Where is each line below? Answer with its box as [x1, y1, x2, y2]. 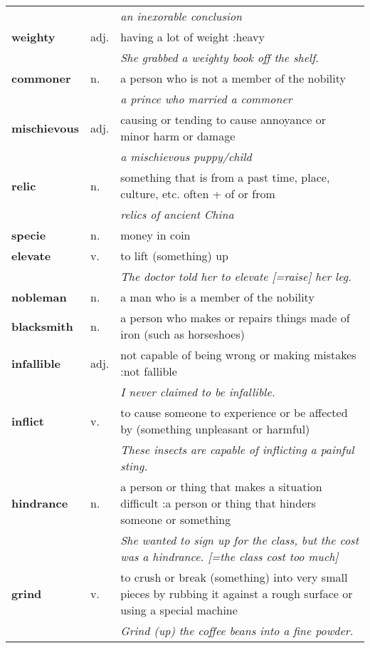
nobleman [11, 289, 67, 305]
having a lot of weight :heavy [120, 29, 265, 45]
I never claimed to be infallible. [120, 384, 275, 400]
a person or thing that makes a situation [120, 478, 322, 495]
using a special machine [120, 602, 238, 618]
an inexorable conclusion [120, 8, 243, 24]
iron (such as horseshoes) [120, 326, 245, 342]
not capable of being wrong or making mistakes [120, 346, 356, 363]
